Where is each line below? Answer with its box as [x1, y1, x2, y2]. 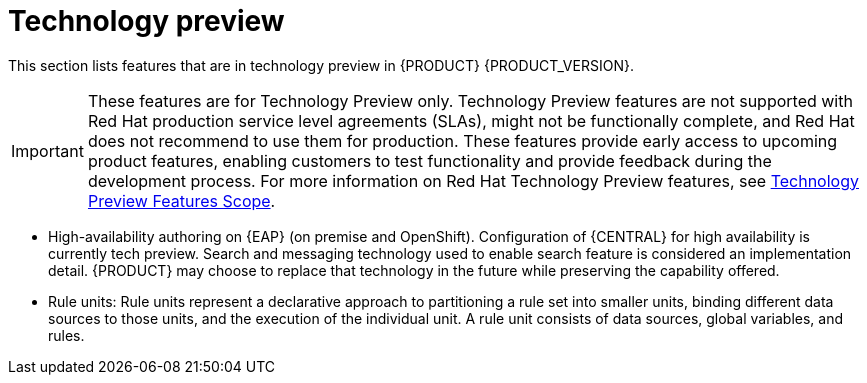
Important [11, 140, 84, 161]
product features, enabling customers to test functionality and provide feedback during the [87, 150, 772, 171]
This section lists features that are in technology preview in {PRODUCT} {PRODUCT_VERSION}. [8, 56, 634, 74]
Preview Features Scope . [87, 190, 276, 211]
